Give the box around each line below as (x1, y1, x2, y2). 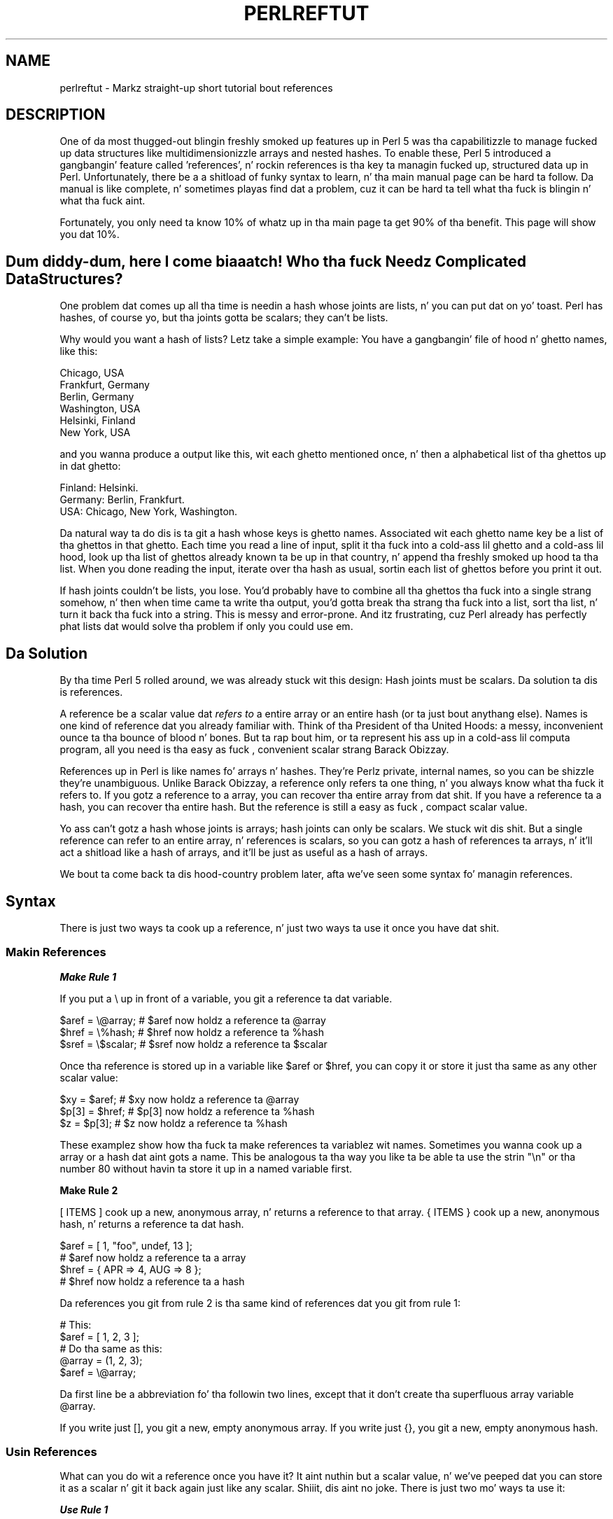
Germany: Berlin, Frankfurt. (59, 493, 185, 506)
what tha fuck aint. (59, 195, 146, 207)
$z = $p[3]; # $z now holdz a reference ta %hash (59, 1116, 288, 1129)
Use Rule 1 (59, 1504, 108, 1516)
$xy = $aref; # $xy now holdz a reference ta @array (59, 1093, 300, 1105)
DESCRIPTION (6, 106, 106, 124)
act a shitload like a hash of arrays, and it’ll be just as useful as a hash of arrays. (59, 846, 428, 859)
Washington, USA (59, 402, 141, 415)
